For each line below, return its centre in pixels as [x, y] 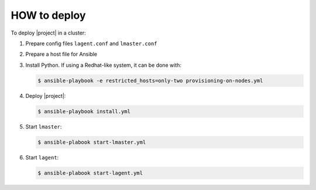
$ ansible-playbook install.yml [84, 111]
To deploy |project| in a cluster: [48, 33]
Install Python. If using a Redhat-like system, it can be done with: [103, 65]
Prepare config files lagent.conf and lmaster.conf [91, 43]
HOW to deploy [48, 15]
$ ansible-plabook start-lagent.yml [90, 173]
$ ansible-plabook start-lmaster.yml [92, 142]
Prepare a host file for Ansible [61, 54]
